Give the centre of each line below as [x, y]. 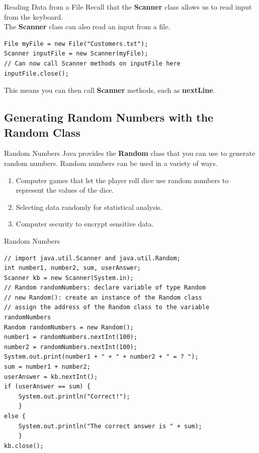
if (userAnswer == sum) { [47, 387]
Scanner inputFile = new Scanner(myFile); [76, 54]
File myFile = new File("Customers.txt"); [76, 44]
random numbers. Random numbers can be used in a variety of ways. [111, 163]
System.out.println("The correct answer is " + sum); [110, 426]
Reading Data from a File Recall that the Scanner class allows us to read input [128, 7]
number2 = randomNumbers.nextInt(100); [71, 347]
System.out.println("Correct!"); [74, 396]
